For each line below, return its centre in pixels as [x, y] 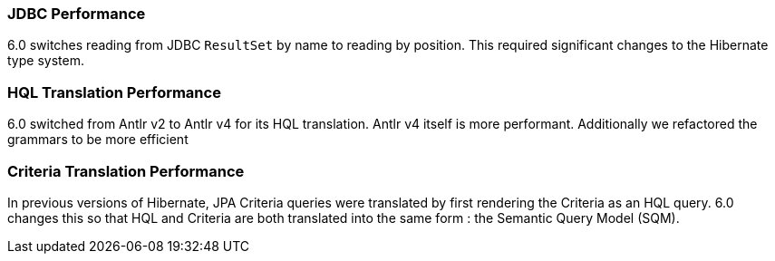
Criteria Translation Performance [126, 171]
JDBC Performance [77, 14]
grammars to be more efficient [98, 140]
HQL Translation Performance [114, 92]
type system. [46, 61]
